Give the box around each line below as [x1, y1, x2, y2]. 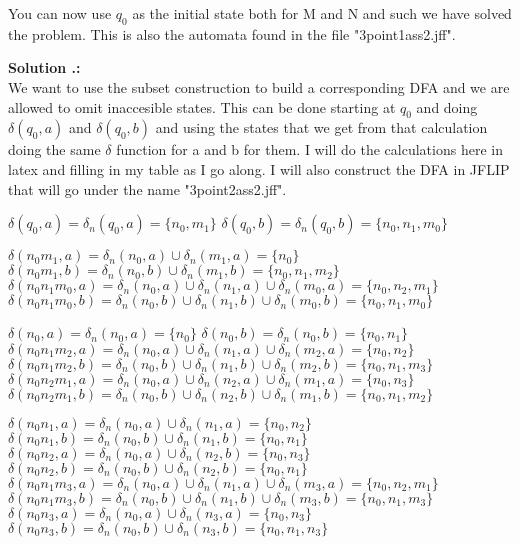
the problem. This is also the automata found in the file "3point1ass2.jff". [8, 23, 456, 44]
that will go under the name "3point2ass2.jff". [8, 178, 287, 199]
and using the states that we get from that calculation [155, 117, 488, 138]
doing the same [8, 139, 101, 160]
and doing [416, 96, 478, 117]
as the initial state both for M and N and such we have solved [132, 3, 512, 23]
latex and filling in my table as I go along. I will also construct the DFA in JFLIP [8, 158, 510, 179]
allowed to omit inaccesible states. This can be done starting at [8, 96, 396, 117]
